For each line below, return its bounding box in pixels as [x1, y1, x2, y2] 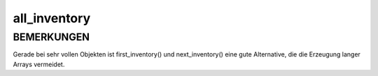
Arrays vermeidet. [13, 60, 65, 68]
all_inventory [13, 10, 91, 26]
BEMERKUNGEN [13, 31, 90, 43]
